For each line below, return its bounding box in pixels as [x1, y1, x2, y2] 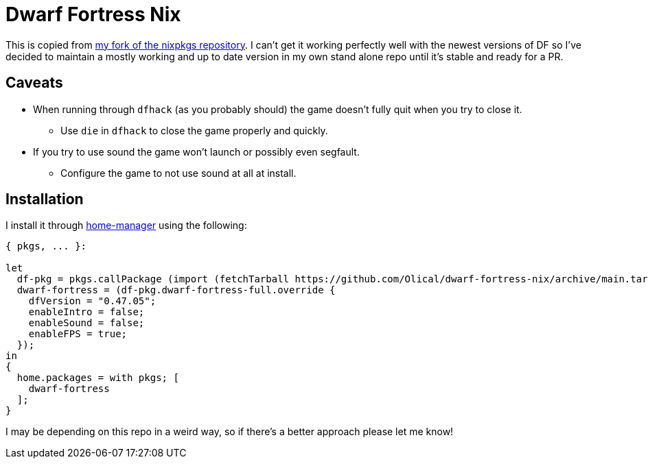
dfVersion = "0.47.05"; [28, 295, 157, 307]
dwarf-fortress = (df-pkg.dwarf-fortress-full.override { [16, 284, 336, 296]
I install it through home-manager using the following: [5, 219, 247, 232]
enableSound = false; [28, 317, 145, 329]
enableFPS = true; [28, 328, 128, 340]
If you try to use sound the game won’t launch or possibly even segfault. [33, 145, 360, 158]
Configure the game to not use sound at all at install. [60, 167, 297, 179]
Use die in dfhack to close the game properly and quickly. [60, 124, 328, 136]
